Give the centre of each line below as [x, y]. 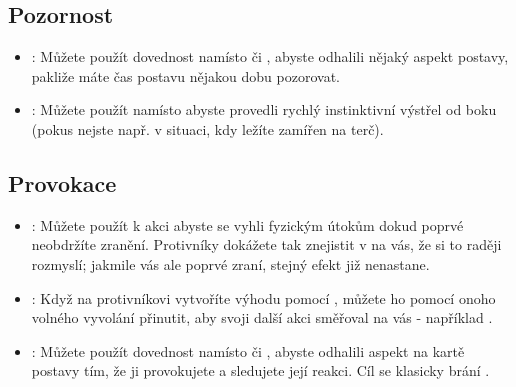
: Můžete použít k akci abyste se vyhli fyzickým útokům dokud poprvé [247, 224]
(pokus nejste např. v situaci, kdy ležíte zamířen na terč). [207, 128]
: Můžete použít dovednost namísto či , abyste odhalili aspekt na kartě [248, 350]
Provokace [62, 182]
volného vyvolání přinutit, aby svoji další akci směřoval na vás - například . [262, 317]
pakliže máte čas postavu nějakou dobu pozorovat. [185, 75]
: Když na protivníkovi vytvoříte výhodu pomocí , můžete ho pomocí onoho [263, 297]
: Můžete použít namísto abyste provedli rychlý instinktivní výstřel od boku [264, 109]
